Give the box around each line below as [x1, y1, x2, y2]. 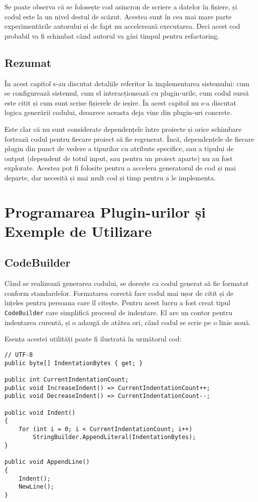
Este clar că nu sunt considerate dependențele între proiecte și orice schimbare [4, 123, 242, 134]
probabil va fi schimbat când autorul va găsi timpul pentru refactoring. [4, 30, 220, 41]
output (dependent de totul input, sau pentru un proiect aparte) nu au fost [4, 153, 233, 163]
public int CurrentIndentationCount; [4, 376, 129, 383]
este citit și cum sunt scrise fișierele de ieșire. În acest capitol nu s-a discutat [4, 97, 236, 108]
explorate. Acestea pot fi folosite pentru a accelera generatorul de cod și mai [4, 163, 236, 173]
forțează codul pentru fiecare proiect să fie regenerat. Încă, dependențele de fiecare [4, 133, 254, 144]
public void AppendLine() [4, 458, 90, 466]
